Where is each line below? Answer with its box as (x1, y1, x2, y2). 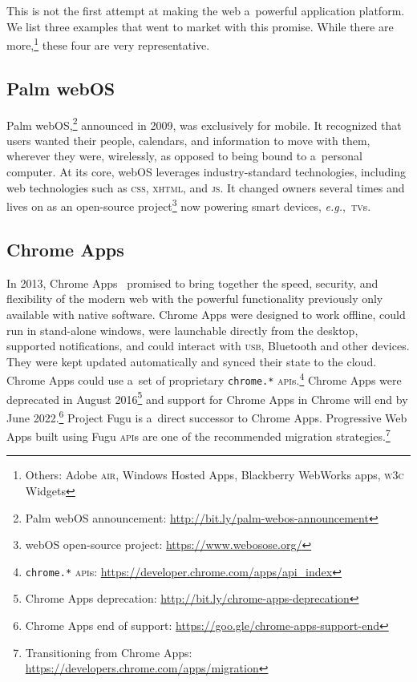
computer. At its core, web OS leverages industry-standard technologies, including (6, 163, 406, 180)
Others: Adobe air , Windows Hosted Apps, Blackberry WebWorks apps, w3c (25, 466, 404, 483)
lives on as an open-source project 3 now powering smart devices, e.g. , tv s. (6, 196, 371, 214)
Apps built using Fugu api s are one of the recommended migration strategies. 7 (6, 426, 391, 444)
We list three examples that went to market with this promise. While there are (6, 18, 394, 34)
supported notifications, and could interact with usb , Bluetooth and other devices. (6, 337, 410, 354)
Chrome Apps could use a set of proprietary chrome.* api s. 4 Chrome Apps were (6, 369, 402, 388)
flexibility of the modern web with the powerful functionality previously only (6, 290, 383, 307)
